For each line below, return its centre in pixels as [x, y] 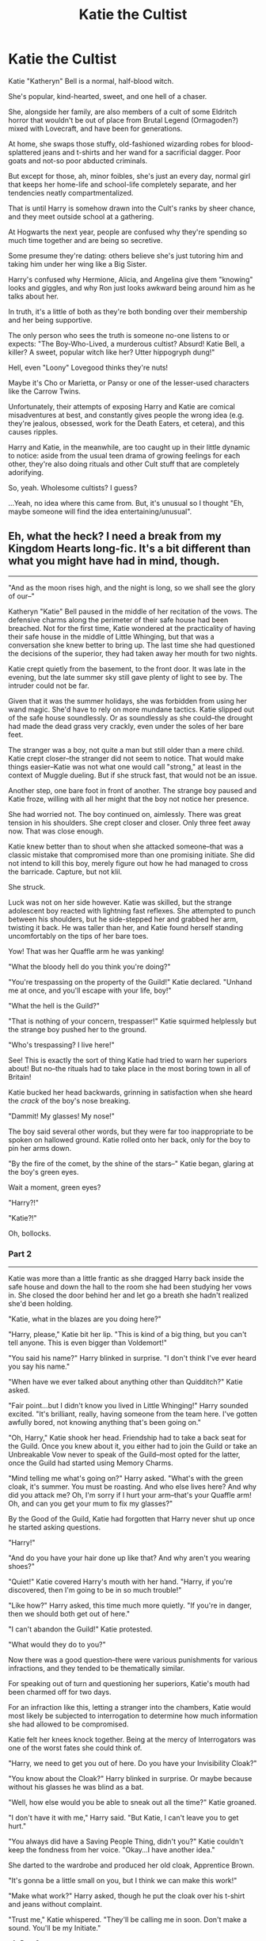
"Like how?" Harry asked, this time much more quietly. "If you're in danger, [130, 1605]
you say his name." [39, 1366]
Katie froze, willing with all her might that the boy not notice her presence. [129, 799]
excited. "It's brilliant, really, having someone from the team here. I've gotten [133, 1414]
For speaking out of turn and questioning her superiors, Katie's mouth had [129, 1684]
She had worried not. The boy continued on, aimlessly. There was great [125, 814]
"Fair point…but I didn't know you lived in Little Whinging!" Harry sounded [128, 1406]
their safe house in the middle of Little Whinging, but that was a [112, 636]
